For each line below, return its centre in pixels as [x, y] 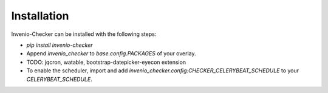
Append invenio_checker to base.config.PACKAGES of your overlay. [111, 53]
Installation [40, 16]
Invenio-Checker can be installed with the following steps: [84, 34]
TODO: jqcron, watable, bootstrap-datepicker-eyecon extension [106, 62]
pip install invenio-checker [60, 45]
